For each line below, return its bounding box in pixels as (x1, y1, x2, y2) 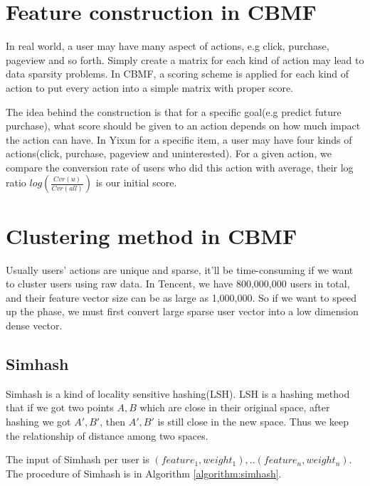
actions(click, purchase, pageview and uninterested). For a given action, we (6, 146, 332, 161)
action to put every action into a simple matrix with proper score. (6, 80, 294, 95)
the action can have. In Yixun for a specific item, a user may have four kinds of (6, 132, 352, 147)
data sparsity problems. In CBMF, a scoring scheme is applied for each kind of (6, 66, 349, 81)
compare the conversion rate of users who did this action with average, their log (6, 159, 354, 174)
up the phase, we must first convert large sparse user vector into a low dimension (6, 304, 359, 319)
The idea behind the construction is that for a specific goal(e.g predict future (6, 104, 342, 119)
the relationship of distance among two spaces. (6, 428, 208, 443)
